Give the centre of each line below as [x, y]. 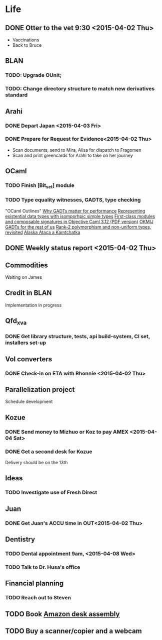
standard [16, 95]
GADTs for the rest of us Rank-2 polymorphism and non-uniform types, [78, 227]
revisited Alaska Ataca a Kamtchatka [43, 232]
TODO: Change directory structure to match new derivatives [80, 89]
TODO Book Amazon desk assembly [62, 614]
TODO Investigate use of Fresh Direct [51, 492]
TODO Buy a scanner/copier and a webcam [73, 631]
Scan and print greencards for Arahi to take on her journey [73, 155]
